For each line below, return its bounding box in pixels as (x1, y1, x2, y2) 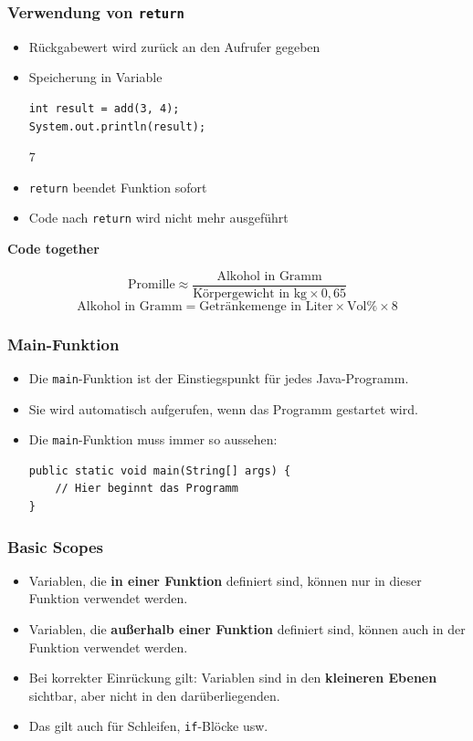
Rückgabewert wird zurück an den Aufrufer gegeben (28, 37, 321, 56)
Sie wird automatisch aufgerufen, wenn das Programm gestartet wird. (28, 399, 418, 418)
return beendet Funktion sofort (28, 177, 207, 196)
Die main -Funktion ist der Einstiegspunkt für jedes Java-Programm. (28, 368, 409, 387)
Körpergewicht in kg (193, 287, 308, 300)
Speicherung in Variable (28, 68, 163, 87)
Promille (128, 278, 175, 292)
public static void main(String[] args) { (28, 464, 291, 477)
